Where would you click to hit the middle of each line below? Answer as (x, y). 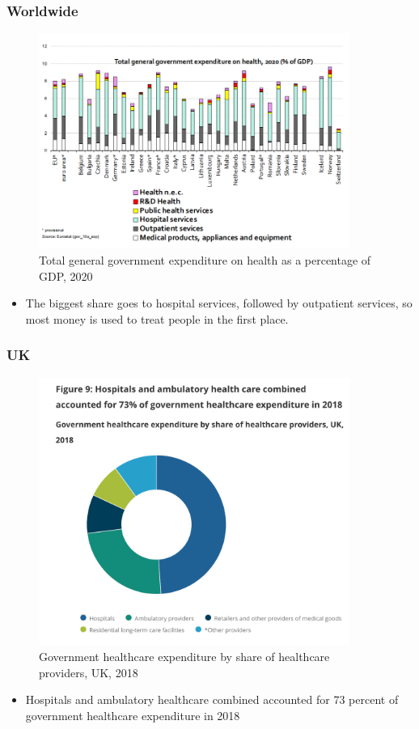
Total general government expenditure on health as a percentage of (205, 260)
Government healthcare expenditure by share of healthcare (184, 657)
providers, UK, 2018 (89, 672)
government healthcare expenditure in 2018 (133, 715)
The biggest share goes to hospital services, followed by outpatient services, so (219, 303)
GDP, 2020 (66, 275)
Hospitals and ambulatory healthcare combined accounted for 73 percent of (212, 699)
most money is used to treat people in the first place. (157, 318)
